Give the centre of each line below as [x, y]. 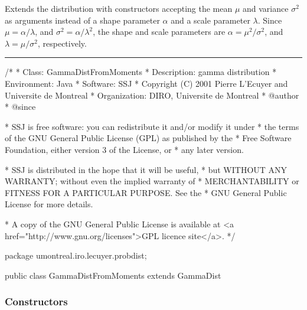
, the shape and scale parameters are [159, 32]
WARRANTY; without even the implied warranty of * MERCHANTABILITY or [152, 181]
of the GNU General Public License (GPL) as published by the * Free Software [148, 138]
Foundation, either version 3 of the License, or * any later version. [124, 149]
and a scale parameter [210, 20]
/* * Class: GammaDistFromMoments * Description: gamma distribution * [141, 72]
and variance [266, 8]
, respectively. [62, 43]
